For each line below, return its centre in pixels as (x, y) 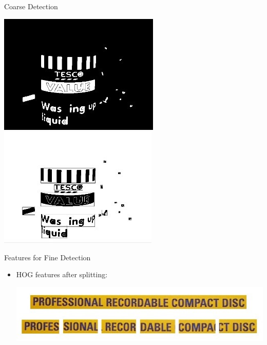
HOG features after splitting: (62, 274)
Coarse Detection (31, 6)
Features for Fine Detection (47, 257)
